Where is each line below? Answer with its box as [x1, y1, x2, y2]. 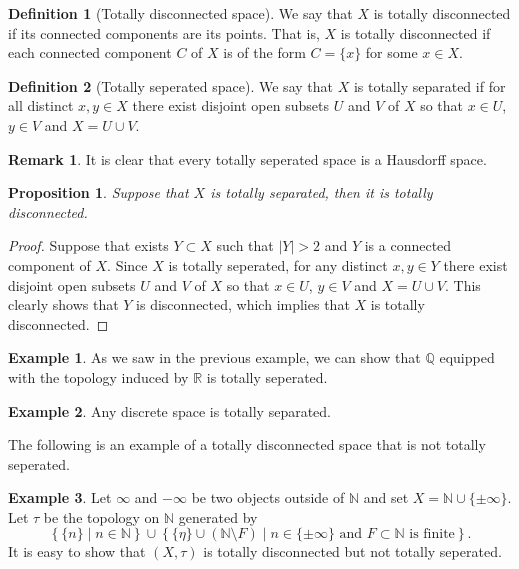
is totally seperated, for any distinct [168, 254, 388, 275]
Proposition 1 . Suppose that [8, 182, 189, 203]
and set [363, 487, 409, 508]
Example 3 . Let [8, 487, 112, 508]
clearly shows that [8, 294, 119, 315]
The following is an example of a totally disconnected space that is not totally [8, 434, 486, 455]
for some [365, 42, 418, 63]
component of [8, 254, 91, 275]
